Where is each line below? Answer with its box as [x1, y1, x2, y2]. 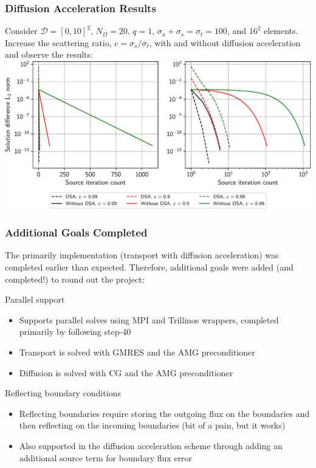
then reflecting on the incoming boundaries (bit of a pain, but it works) [19, 419, 286, 432]
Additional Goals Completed [5, 225, 148, 240]
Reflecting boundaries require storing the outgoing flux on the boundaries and [19, 407, 310, 419]
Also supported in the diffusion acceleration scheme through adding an [19, 439, 283, 452]
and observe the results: [5, 48, 93, 61]
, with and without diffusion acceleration [149, 36, 301, 49]
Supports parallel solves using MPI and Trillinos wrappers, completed [19, 313, 279, 326]
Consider [5, 24, 38, 37]
